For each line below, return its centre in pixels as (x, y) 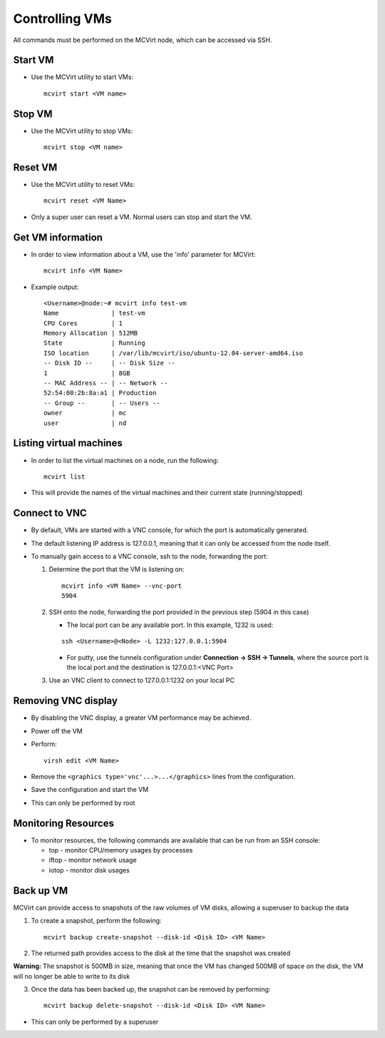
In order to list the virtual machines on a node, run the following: (125, 460)
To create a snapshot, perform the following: (96, 921)
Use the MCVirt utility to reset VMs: (83, 185)
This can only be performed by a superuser (95, 1022)
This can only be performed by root (83, 803)
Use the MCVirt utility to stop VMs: (82, 131)
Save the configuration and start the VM (90, 790)
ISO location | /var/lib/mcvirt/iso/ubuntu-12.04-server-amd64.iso (173, 353)
